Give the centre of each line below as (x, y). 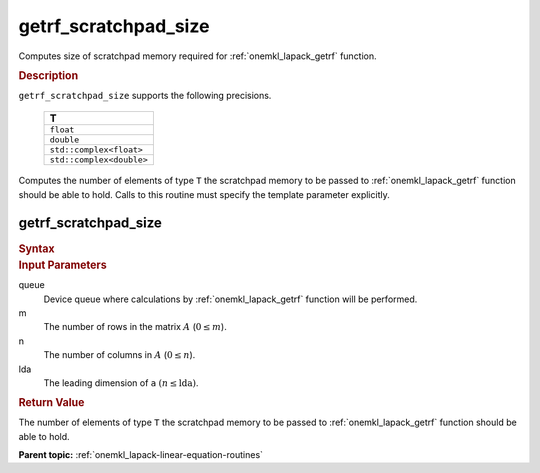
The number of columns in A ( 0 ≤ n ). (119, 355)
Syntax (36, 248)
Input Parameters (62, 265)
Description (48, 75)
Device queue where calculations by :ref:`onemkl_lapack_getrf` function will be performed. (230, 299)
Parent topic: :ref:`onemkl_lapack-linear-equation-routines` (141, 455)
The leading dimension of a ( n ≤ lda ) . (121, 382)
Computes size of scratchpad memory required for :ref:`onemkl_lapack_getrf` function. (197, 56)
